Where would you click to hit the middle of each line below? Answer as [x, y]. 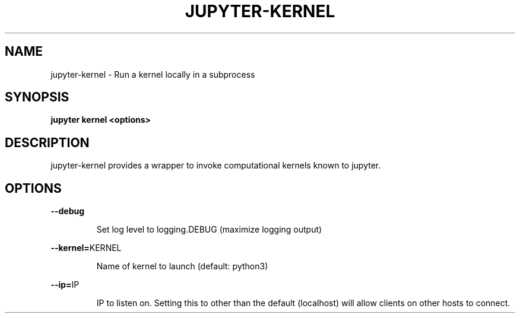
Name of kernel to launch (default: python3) [182, 266]
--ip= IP [65, 285]
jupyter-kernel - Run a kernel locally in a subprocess [153, 74]
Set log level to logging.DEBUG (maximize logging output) [209, 230]
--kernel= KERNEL [86, 248]
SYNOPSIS [37, 97]
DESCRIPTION [47, 142]
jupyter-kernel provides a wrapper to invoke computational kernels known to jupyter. [216, 166]
